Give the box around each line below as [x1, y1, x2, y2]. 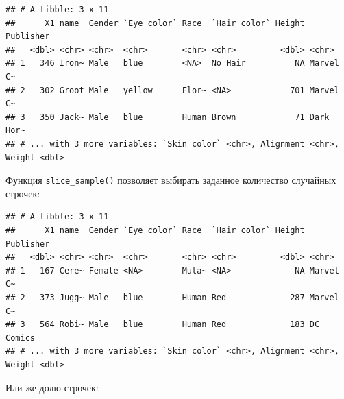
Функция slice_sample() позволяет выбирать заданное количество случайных [5, 173, 336, 187]
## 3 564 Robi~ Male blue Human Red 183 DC [5, 319, 320, 330]
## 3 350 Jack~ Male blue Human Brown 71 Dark [5, 112, 330, 122]
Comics [5, 332, 35, 343]
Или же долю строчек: [5, 380, 99, 394]
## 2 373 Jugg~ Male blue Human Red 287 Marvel [5, 292, 339, 302]
